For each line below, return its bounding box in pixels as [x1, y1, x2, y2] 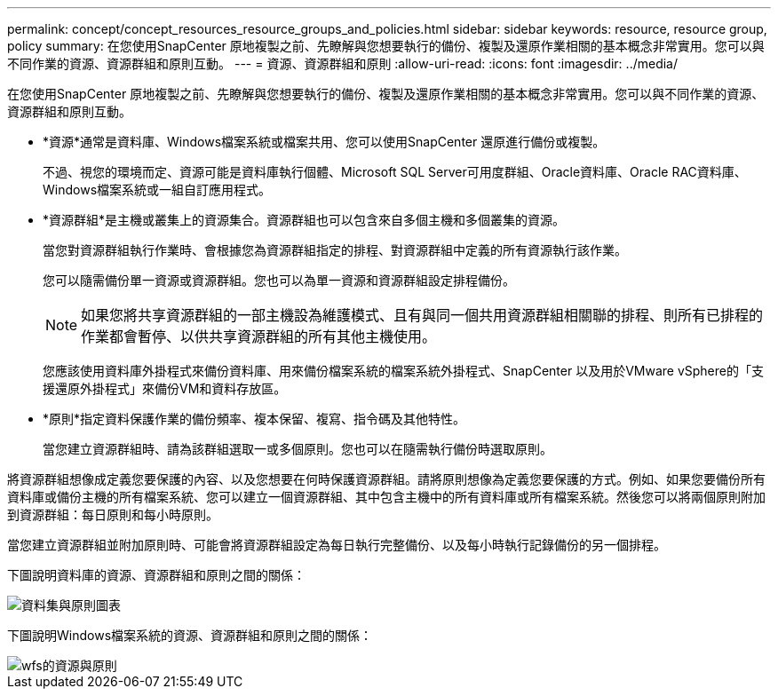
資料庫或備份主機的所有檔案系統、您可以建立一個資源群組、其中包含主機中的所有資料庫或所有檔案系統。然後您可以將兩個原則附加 [7, 489, 766, 504]
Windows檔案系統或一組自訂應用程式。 [43, 182, 272, 197]
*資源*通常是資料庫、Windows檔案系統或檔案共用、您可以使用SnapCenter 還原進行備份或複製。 [43, 134, 606, 149]
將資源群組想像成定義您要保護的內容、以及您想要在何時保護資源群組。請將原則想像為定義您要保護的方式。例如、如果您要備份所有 [7, 471, 766, 486]
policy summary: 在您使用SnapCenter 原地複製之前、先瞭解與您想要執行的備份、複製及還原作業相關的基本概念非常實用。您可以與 [7, 38, 765, 53]
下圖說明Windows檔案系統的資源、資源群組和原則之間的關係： [7, 628, 373, 643]
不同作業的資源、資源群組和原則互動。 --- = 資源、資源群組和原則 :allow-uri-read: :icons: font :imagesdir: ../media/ [7, 56, 679, 71]
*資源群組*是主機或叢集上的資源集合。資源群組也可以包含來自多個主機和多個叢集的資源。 [43, 212, 566, 227]
